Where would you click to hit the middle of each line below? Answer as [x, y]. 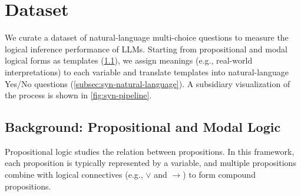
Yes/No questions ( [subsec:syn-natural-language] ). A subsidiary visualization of [148, 83]
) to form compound [219, 175]
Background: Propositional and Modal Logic [143, 127]
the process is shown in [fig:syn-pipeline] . [78, 95]
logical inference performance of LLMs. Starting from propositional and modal [146, 49]
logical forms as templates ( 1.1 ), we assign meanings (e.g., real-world [129, 60]
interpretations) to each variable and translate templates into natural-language [147, 72]
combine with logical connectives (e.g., [74, 175]
